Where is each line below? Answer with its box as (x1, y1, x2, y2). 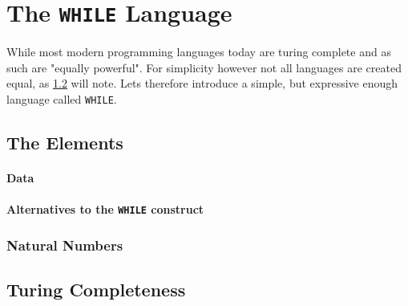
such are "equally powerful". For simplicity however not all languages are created (6, 59, 402, 75)
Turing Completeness (6, 277, 186, 302)
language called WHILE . (6, 91, 117, 108)
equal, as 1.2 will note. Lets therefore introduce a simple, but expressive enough (6, 75, 398, 92)
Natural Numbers (6, 235, 123, 255)
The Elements (6, 130, 123, 155)
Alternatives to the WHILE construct (6, 201, 204, 218)
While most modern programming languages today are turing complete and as (6, 43, 391, 60)
